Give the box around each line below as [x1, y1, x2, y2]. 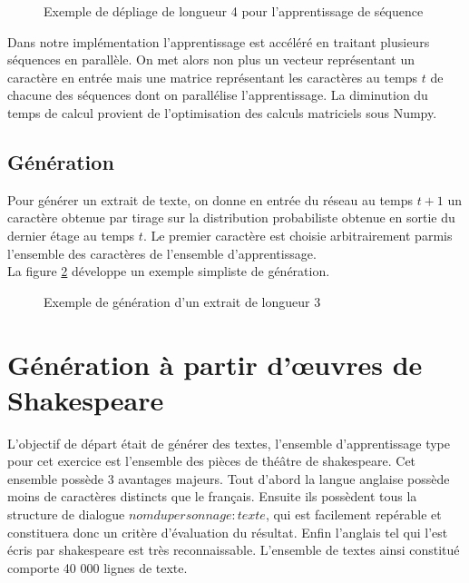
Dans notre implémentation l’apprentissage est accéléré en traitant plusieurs [7, 32, 430, 51]
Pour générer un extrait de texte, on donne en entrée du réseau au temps [7, 190, 414, 209]
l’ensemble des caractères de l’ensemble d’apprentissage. [7, 243, 317, 262]
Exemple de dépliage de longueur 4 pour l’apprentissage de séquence [44, 2, 424, 20]
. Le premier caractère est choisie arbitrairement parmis [142, 225, 453, 244]
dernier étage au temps [7, 225, 135, 244]
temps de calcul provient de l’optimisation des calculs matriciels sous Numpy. [7, 103, 437, 122]
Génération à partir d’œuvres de [7, 345, 423, 382]
